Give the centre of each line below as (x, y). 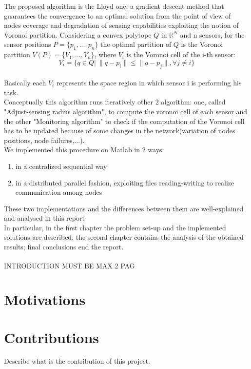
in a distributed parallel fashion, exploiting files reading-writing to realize (125, 182)
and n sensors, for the (212, 34)
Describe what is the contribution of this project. (77, 361)
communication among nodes (59, 192)
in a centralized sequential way (61, 166)
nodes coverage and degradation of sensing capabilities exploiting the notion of (121, 25)
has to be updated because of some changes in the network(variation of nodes (120, 131)
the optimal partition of (136, 44)
